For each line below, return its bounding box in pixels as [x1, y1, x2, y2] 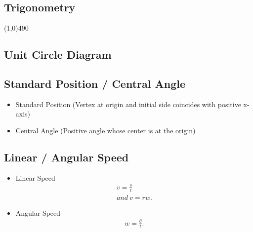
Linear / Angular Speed [4, 149, 129, 164]
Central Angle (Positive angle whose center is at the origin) [15, 125, 196, 135]
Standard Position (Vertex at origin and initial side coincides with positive [15, 99, 241, 109]
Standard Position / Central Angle [4, 76, 186, 91]
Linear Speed [15, 172, 55, 183]
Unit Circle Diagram [4, 47, 112, 62]
